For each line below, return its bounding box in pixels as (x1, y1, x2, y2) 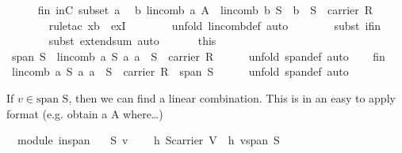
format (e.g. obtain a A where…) (6, 105, 163, 121)
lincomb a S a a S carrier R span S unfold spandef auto (11, 63, 349, 80)
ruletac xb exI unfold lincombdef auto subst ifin (48, 17, 381, 33)
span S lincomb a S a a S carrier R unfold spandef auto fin (11, 47, 385, 64)
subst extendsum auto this (48, 32, 216, 49)
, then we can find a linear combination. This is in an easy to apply (68, 89, 396, 106)
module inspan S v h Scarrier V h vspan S (17, 132, 280, 148)
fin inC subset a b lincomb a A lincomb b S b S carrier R (37, 2, 373, 17)
